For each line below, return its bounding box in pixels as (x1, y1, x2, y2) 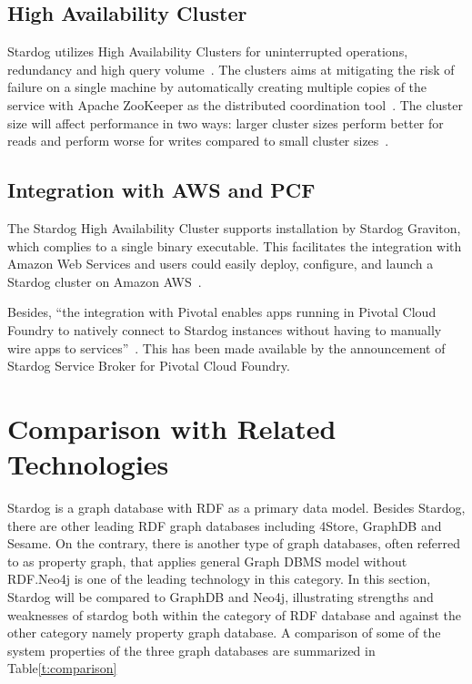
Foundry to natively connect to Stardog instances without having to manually (7, 320, 442, 339)
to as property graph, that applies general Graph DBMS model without (7, 551, 407, 570)
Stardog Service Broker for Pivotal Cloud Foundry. (7, 356, 290, 375)
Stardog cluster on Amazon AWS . (7, 271, 202, 291)
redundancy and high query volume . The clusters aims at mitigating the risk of (7, 59, 455, 78)
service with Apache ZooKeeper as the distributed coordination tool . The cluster (7, 95, 464, 114)
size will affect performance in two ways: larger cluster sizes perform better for (7, 113, 444, 132)
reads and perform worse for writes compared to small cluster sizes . (7, 131, 389, 150)
